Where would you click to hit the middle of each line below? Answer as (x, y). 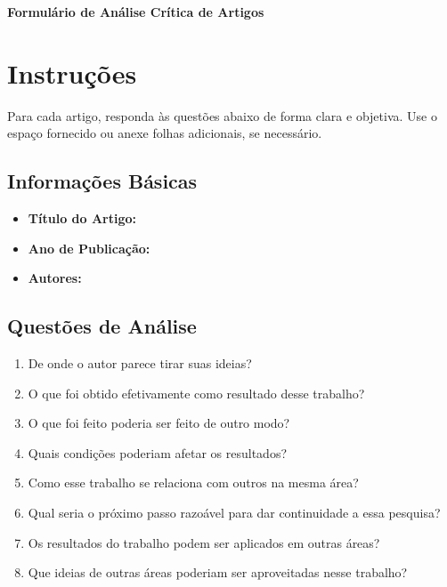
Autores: (55, 278)
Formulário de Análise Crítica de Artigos (136, 12)
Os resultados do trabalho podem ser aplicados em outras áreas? (204, 542)
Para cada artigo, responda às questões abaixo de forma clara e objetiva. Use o (222, 115)
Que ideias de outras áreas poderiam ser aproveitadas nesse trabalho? (218, 572)
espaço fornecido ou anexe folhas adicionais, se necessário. (165, 133)
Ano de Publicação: (89, 248)
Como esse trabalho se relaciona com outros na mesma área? (193, 482)
